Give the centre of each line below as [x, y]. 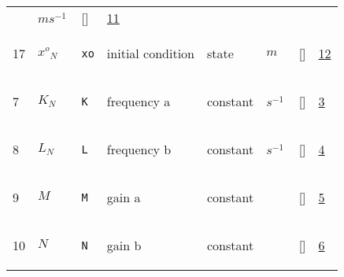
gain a [124, 197]
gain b [124, 245]
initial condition [151, 53]
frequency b [139, 149]
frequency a [139, 101]
